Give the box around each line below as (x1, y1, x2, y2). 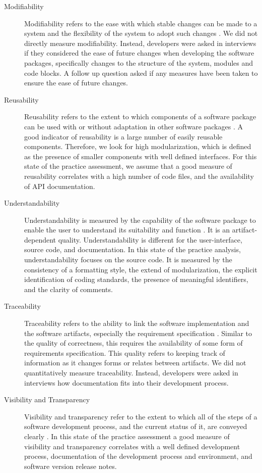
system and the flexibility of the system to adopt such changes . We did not (24, 28, 258, 38)
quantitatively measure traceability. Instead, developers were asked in (24, 367, 238, 377)
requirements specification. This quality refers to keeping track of (24, 347, 225, 358)
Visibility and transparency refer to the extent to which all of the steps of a (24, 411, 257, 421)
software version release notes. (24, 460, 117, 471)
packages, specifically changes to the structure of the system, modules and (24, 57, 253, 68)
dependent (24, 234, 56, 245)
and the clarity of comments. (24, 283, 113, 294)
